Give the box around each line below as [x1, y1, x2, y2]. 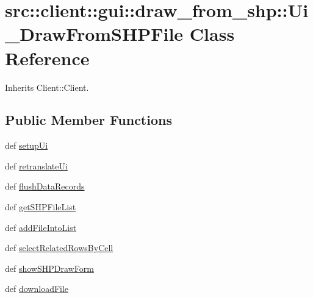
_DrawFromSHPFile [5, 21, 184, 46]
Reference [5, 45, 90, 70]
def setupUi [5, 139, 48, 152]
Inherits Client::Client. [5, 80, 89, 93]
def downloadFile [5, 282, 69, 295]
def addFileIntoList [5, 221, 77, 233]
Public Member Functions [5, 110, 172, 129]
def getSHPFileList [5, 200, 76, 213]
